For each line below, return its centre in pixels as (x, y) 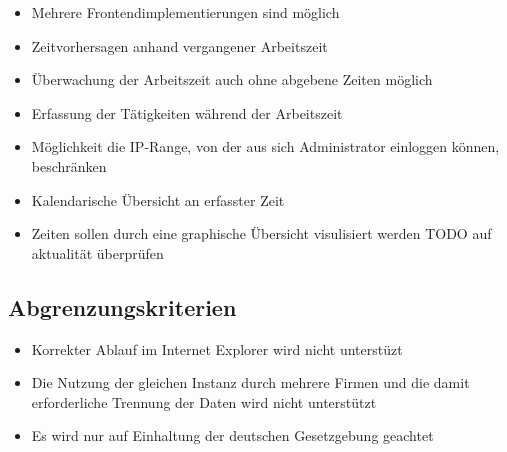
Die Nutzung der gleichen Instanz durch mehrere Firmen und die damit (250, 382)
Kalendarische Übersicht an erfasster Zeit (158, 199)
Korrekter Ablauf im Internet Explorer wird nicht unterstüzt (217, 348)
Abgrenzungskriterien (122, 306)
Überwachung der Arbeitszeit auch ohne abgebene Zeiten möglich (232, 79)
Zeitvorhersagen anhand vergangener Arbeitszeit (179, 45)
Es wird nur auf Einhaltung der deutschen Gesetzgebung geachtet (232, 435)
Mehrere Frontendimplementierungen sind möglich (185, 12)
